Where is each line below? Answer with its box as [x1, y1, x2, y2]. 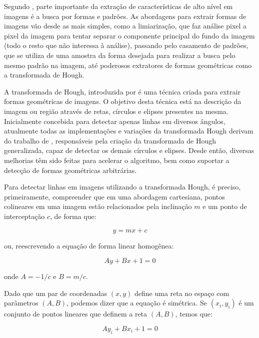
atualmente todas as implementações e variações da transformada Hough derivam [4, 125, 253, 136]
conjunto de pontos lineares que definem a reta [4, 308, 147, 319]
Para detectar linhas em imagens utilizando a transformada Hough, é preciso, [4, 181, 241, 192]
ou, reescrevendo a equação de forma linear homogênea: [4, 240, 174, 251]
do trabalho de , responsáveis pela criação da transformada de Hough [4, 135, 216, 145]
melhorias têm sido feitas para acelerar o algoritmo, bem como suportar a [4, 154, 229, 165]
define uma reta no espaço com [134, 287, 229, 298]
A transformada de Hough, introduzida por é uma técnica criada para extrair [4, 86, 240, 96]
